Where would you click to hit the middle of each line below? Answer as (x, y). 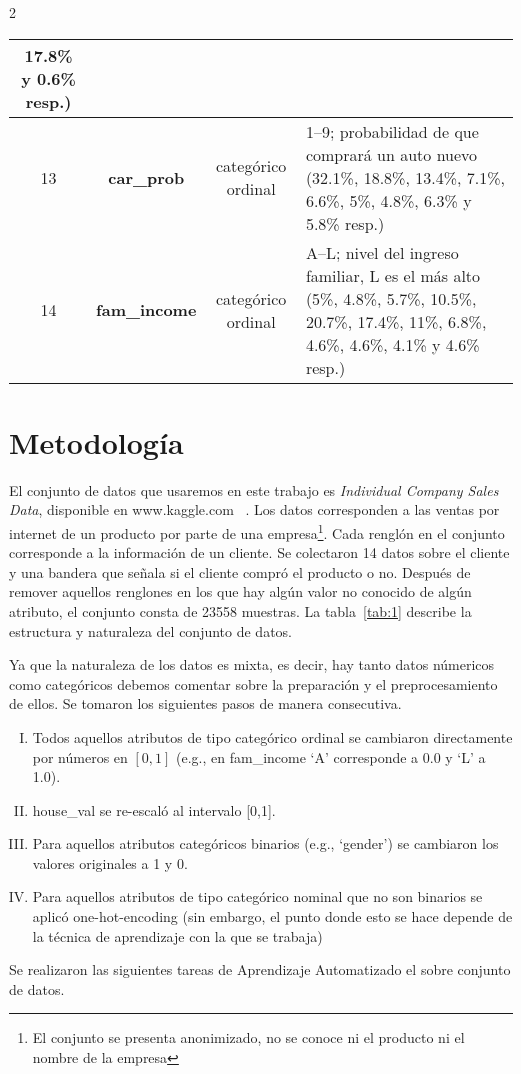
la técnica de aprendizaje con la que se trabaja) (177, 935)
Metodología (96, 441)
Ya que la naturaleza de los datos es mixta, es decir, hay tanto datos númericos (252, 664)
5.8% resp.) (345, 223)
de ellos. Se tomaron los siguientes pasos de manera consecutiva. (205, 703)
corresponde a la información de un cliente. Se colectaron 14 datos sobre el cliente (259, 552)
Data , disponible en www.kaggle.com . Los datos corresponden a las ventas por (254, 509)
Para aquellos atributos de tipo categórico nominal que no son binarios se (257, 896)
